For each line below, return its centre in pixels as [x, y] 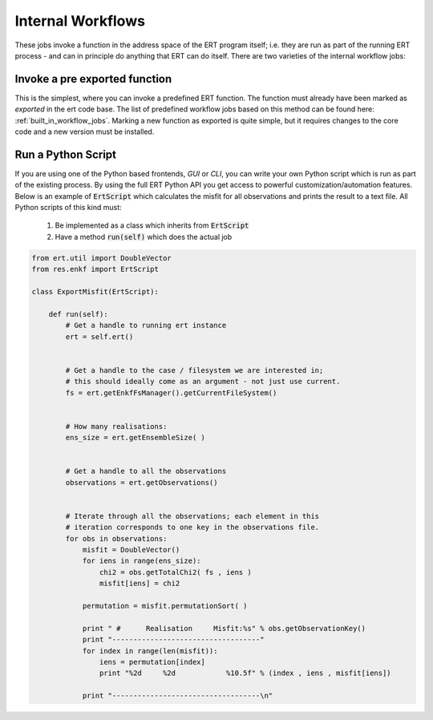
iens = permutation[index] [152, 662]
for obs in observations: [116, 538]
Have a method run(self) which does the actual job [144, 237]
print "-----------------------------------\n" [178, 696]
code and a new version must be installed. [85, 131]
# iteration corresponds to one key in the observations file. [192, 528]
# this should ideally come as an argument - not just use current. [203, 382]
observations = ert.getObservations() [142, 482]
